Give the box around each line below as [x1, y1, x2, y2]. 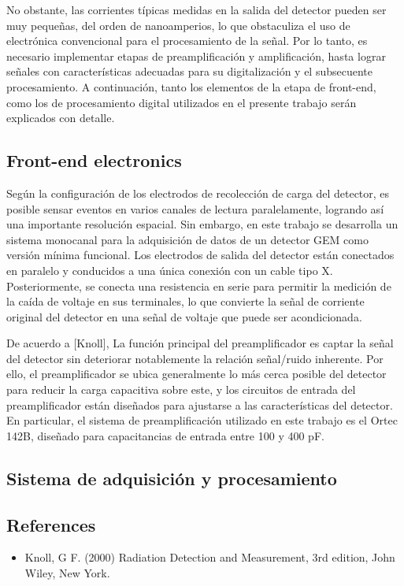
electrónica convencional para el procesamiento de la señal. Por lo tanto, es [6, 32, 368, 49]
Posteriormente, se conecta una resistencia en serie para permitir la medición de [6, 277, 391, 294]
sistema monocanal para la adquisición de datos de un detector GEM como [6, 231, 369, 247]
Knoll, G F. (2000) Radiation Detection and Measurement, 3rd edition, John [24, 549, 395, 566]
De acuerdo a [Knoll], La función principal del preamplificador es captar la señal [6, 335, 394, 351]
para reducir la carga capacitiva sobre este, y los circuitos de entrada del [6, 381, 356, 398]
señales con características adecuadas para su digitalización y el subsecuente [6, 63, 373, 80]
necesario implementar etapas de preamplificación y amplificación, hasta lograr [6, 47, 386, 64]
